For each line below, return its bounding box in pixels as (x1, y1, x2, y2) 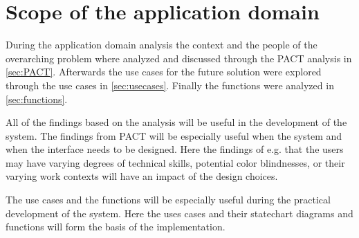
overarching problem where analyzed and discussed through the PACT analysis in (6, 51, 352, 65)
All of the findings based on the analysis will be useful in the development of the (6, 115, 347, 129)
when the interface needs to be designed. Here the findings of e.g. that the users (6, 142, 344, 156)
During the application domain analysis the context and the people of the (6, 37, 317, 52)
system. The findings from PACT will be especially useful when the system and (6, 128, 342, 143)
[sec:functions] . (6, 91, 68, 106)
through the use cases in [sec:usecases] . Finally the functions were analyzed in (6, 77, 334, 92)
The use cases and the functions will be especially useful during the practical (6, 192, 331, 207)
